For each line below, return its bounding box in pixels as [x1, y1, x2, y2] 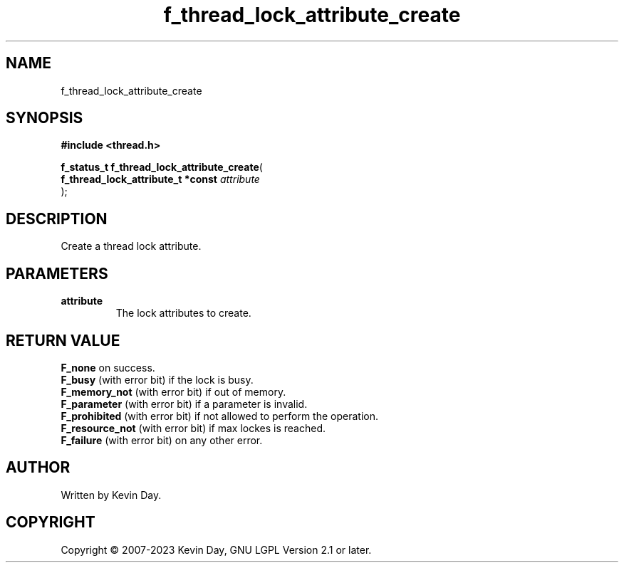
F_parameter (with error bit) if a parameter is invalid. [61, 397, 308, 410]
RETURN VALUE [6, 331, 120, 349]
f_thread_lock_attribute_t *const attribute [61, 173, 260, 186]
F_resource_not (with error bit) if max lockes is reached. [61, 421, 326, 434]
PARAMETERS [6, 264, 108, 283]
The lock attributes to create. [115, 307, 251, 320]
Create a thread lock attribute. [61, 240, 202, 253]
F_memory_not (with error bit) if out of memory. [61, 385, 286, 398]
